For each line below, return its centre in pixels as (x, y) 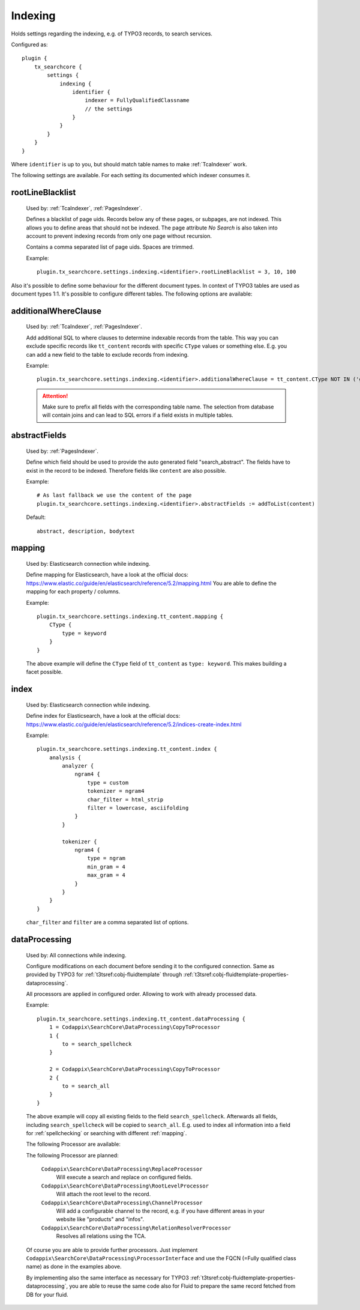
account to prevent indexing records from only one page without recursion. (119, 236)
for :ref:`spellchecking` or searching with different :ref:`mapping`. (106, 1133)
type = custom (108, 783)
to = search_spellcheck (97, 1044)
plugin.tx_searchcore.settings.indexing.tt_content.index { (127, 749)
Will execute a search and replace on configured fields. (124, 1177)
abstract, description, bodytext (86, 531)
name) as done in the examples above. (74, 1267)
